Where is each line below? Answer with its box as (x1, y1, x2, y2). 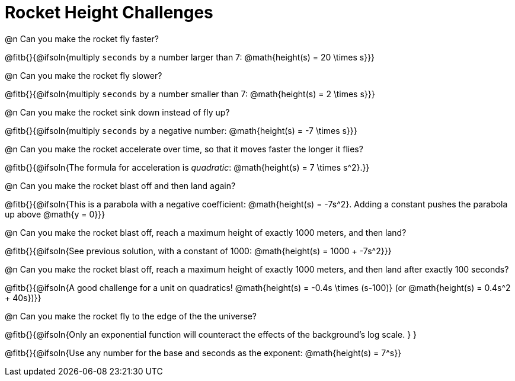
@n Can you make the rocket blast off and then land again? (5, 180, 236, 191)
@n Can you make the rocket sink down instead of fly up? (5, 107, 230, 117)
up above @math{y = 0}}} (5, 209, 105, 219)
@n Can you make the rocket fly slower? (5, 70, 162, 81)
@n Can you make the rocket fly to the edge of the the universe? (5, 310, 257, 321)
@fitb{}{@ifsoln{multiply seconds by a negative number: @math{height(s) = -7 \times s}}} (5, 125, 357, 136)
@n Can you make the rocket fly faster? (5, 33, 159, 44)
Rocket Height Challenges (5, 2, 213, 23)
